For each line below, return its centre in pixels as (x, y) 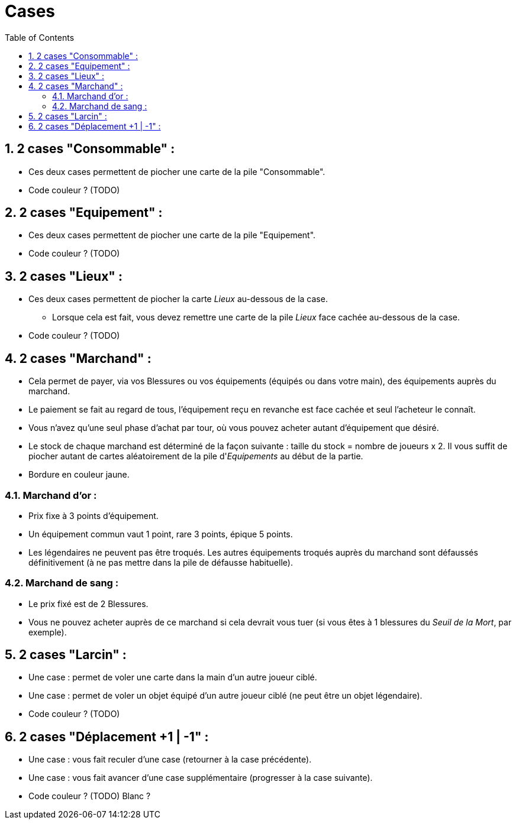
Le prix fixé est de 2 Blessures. (88, 604)
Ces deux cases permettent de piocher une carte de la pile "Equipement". (172, 235)
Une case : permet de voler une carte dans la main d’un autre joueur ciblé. (173, 677)
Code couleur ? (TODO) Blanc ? (90, 796)
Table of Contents (40, 37)
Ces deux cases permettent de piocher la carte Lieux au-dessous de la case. (178, 299)
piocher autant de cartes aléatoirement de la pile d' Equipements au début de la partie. (196, 456)
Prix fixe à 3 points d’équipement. (93, 515)
